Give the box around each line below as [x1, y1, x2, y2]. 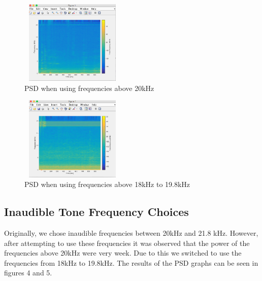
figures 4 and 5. [4, 267, 52, 278]
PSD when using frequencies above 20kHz [24, 82, 154, 93]
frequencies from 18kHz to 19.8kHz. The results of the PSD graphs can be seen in [4, 257, 258, 268]
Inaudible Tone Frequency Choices [4, 204, 189, 220]
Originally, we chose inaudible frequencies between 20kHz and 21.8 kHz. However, [4, 227, 258, 238]
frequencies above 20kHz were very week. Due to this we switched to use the [4, 247, 242, 258]
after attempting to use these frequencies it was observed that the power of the [4, 237, 250, 248]
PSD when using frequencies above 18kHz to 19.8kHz [24, 179, 190, 190]
